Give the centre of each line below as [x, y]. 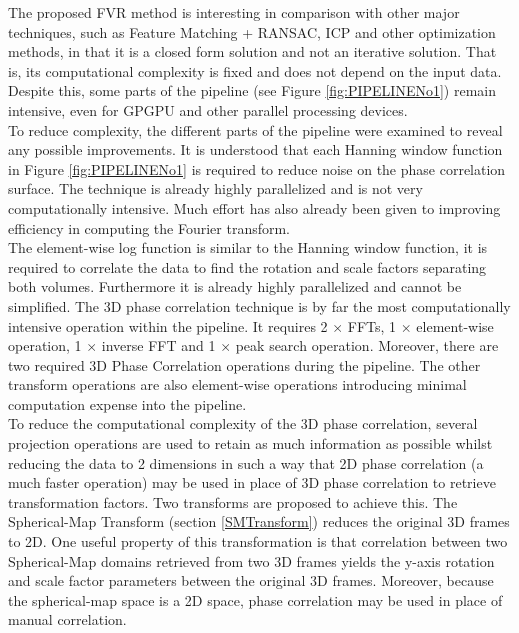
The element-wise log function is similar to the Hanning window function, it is [248, 247]
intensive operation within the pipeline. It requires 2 [168, 325]
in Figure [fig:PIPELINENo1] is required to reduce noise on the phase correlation [257, 168]
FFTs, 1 [372, 325]
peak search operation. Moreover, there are [367, 345]
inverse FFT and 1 [158, 345]
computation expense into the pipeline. [127, 403]
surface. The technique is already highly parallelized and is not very [215, 188]
